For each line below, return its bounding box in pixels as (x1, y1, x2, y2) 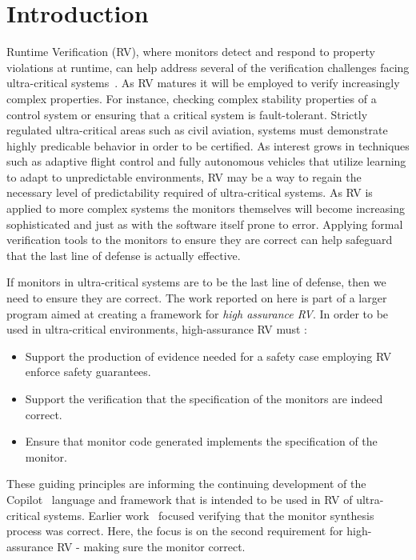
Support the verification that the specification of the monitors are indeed (25, 390, 383, 406)
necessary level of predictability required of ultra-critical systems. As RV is (6, 184, 373, 201)
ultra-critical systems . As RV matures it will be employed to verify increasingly (6, 74, 400, 91)
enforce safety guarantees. (25, 363, 151, 380)
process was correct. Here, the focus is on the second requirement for (6, 522, 343, 539)
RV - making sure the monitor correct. (57, 538, 246, 554)
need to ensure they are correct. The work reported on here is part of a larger (6, 290, 387, 306)
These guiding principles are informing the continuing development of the (6, 475, 366, 492)
